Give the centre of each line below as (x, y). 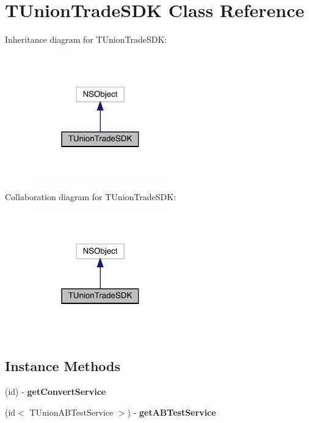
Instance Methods (63, 366)
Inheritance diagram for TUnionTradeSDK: (86, 39)
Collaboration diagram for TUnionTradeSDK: (91, 196)
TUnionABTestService (71, 412)
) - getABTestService (172, 412)
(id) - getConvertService (56, 392)
